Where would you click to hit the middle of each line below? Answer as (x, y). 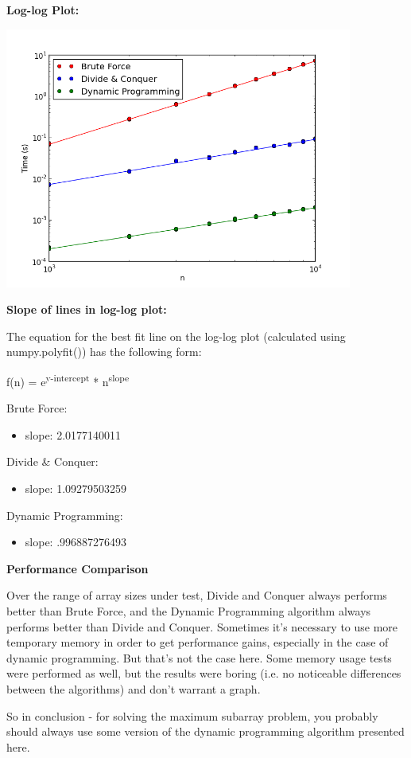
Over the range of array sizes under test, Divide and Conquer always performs (197, 595)
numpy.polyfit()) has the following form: (104, 352)
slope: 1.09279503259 (76, 488)
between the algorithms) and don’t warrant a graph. (134, 688)
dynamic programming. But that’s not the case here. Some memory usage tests (199, 657)
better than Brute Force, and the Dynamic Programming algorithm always (189, 610)
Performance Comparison (78, 568)
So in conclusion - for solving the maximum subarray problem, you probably (192, 715)
